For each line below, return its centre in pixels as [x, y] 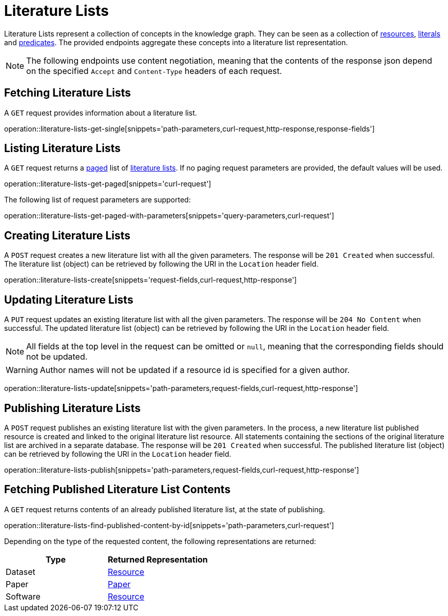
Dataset [21, 572]
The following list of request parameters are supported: [98, 200]
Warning [22, 370]
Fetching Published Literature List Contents [118, 490]
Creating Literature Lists [67, 235]
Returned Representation [158, 559]
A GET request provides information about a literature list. [101, 113]
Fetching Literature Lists [68, 93]
